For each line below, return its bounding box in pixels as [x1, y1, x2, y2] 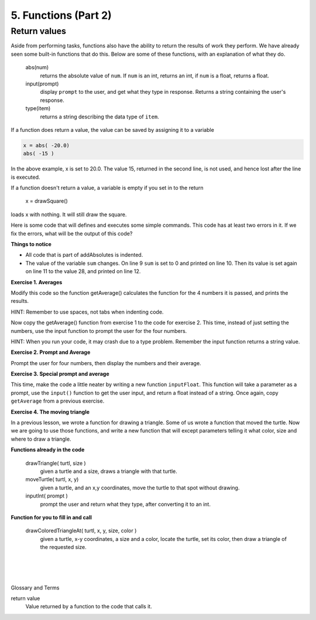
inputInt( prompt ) [25, 492, 68, 499]
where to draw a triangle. [11, 435, 71, 442]
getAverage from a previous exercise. [11, 397, 105, 404]
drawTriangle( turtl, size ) [25, 459, 86, 466]
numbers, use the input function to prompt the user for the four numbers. [11, 327, 187, 334]
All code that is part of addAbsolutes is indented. [25, 251, 143, 258]
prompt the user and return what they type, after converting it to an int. [40, 500, 211, 507]
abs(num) [25, 64, 49, 71]
